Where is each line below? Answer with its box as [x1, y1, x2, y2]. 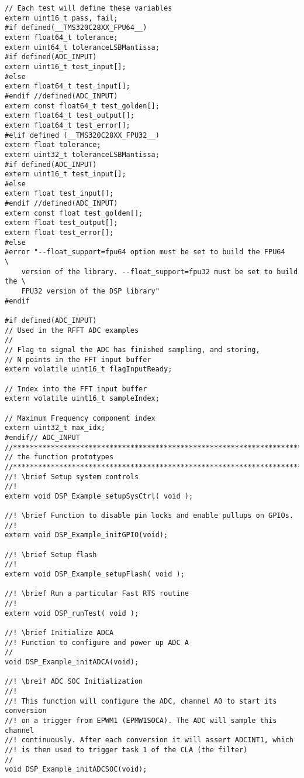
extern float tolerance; [5, 141, 101, 149]
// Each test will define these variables [5, 4, 172, 12]
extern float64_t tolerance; [5, 33, 118, 42]
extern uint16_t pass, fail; [5, 13, 118, 22]
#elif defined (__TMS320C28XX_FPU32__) [5, 131, 160, 139]
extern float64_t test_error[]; [5, 121, 130, 129]
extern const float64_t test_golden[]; [5, 101, 160, 110]
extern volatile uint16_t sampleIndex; [5, 394, 160, 403]
